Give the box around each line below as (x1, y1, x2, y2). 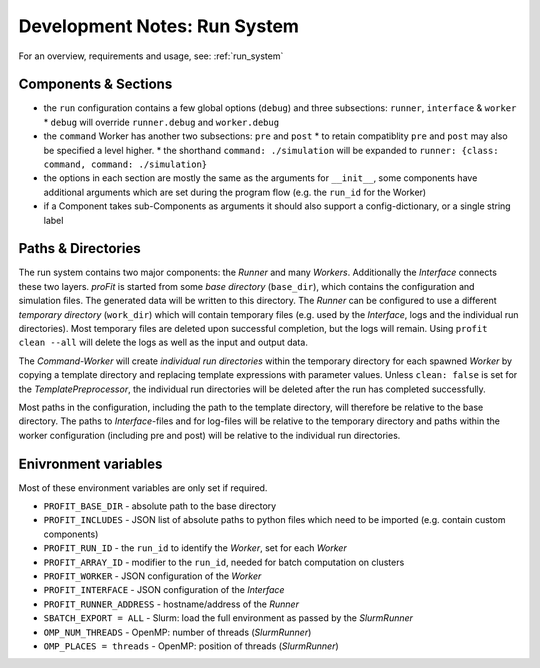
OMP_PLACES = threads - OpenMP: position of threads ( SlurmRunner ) (43, 640, 339, 652)
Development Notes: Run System (18, 15, 300, 37)
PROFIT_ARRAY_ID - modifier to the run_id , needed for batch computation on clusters (43, 556, 405, 568)
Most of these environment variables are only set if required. (18, 481, 268, 494)
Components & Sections (18, 76, 173, 93)
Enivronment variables (18, 455, 163, 472)
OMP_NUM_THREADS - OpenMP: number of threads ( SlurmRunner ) (43, 626, 312, 638)
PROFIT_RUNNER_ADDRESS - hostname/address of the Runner (43, 598, 300, 610)
